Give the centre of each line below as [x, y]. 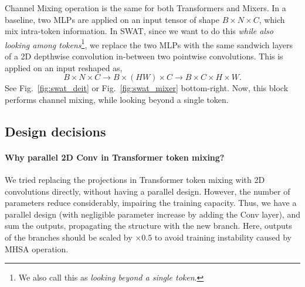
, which [272, 19]
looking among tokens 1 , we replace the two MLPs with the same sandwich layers [149, 44]
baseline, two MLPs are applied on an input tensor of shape [112, 19]
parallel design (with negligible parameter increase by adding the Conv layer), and [152, 214]
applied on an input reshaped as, [64, 67]
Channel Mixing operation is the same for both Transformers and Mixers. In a [145, 8]
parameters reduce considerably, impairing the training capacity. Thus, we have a [151, 203]
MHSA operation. [37, 248]
